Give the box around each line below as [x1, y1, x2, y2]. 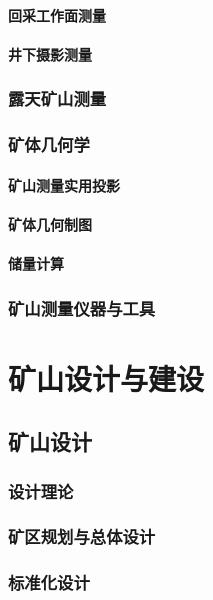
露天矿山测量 [8, 86, 107, 111]
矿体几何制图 [8, 213, 92, 234]
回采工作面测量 [8, 4, 106, 25]
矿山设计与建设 [8, 357, 205, 398]
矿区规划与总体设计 [8, 524, 156, 549]
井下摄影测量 [8, 43, 92, 64]
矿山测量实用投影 [8, 174, 120, 195]
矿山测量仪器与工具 [8, 295, 156, 320]
